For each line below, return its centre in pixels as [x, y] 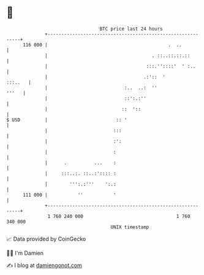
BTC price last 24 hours [131, 29]
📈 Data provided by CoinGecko [46, 239]
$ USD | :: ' [67, 120]
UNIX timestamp [130, 227]
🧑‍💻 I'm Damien [25, 253]
